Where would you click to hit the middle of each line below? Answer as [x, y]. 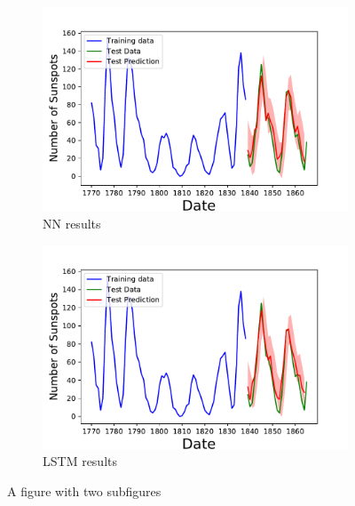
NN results [72, 223]
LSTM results [80, 461]
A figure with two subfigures [84, 491]
